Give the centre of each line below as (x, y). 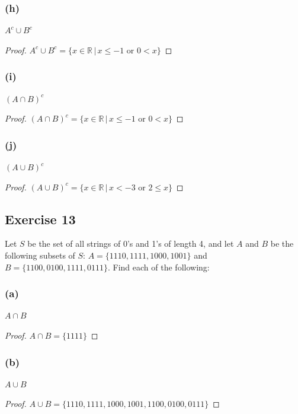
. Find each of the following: (159, 267)
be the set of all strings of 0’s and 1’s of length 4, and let (131, 243)
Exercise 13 (40, 219)
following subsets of (40, 255)
